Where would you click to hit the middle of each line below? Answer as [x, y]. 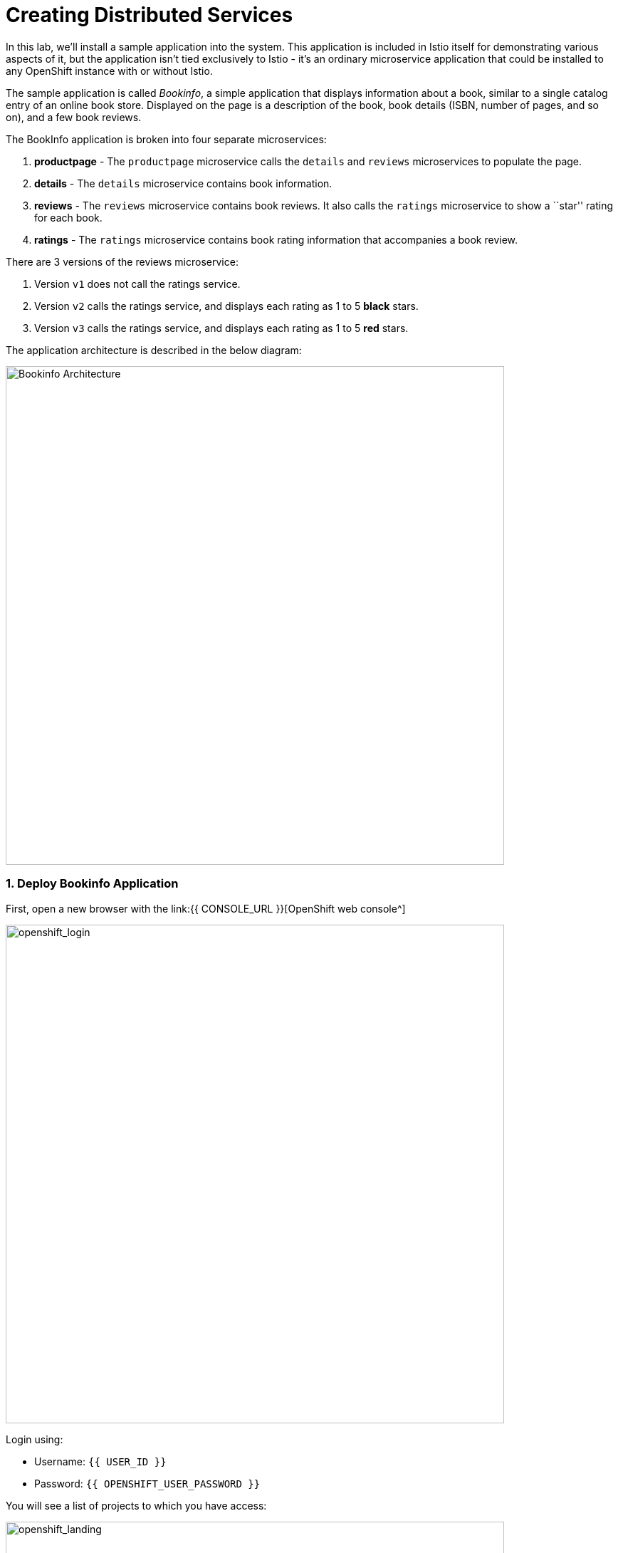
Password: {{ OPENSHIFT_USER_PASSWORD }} [147, 1483]
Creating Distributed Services [150, 15]
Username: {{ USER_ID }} [100, 1461]
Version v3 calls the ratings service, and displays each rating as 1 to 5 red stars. [221, 328]
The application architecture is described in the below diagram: [154, 350]
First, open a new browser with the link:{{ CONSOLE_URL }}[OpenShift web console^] [206, 908]
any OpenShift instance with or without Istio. [109, 71]
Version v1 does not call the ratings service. [137, 284]
